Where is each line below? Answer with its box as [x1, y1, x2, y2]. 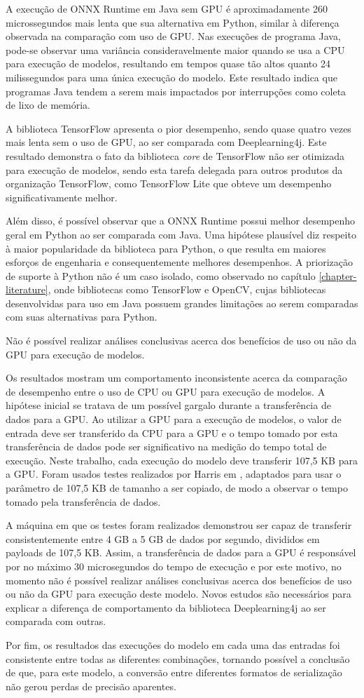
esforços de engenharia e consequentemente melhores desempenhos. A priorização [6, 255, 353, 269]
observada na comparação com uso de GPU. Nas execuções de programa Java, [6, 29, 341, 43]
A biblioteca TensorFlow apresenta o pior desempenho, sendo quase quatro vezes [6, 121, 351, 135]
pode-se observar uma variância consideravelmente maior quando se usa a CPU [6, 42, 345, 57]
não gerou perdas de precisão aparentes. [6, 678, 176, 693]
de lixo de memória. [6, 98, 90, 112]
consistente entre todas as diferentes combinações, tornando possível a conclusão [6, 651, 350, 666]
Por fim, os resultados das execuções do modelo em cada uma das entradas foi [6, 637, 340, 652]
